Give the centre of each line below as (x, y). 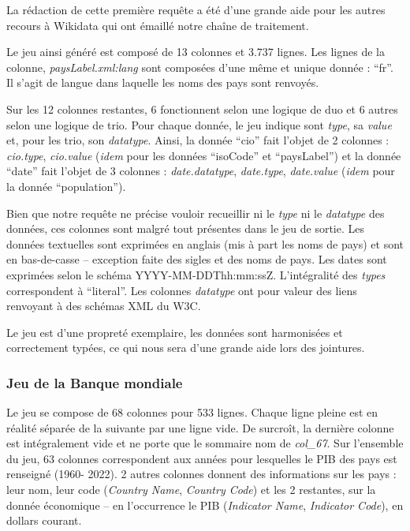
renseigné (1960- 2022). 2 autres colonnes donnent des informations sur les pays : (201, 474)
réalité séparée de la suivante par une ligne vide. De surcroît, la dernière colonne (200, 427)
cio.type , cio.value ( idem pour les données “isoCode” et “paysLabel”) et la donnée (204, 155)
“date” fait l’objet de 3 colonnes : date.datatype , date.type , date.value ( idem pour (201, 171)
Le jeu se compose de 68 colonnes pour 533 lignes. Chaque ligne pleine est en (192, 412)
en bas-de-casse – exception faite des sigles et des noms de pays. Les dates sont (197, 259)
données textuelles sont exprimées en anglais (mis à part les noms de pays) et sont (205, 243)
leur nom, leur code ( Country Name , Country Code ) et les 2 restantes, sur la (191, 490)
